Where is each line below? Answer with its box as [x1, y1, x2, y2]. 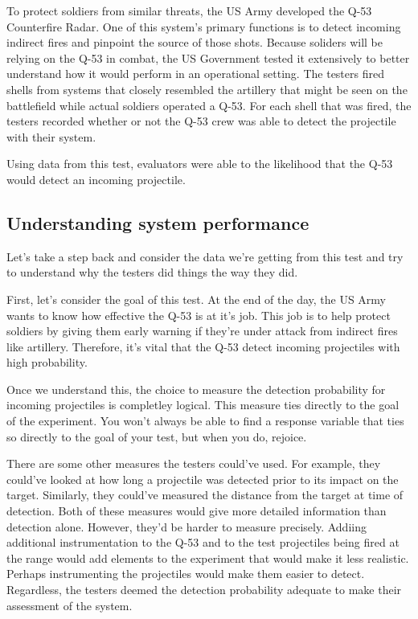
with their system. [6, 128, 96, 145]
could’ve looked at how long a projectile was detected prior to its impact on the [6, 470, 399, 487]
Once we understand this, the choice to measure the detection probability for [6, 380, 386, 397]
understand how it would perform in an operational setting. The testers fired [6, 65, 384, 82]
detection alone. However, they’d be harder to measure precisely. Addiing [6, 518, 367, 535]
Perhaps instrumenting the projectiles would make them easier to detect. [6, 565, 365, 582]
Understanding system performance [6, 210, 309, 235]
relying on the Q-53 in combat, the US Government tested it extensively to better [6, 49, 410, 66]
